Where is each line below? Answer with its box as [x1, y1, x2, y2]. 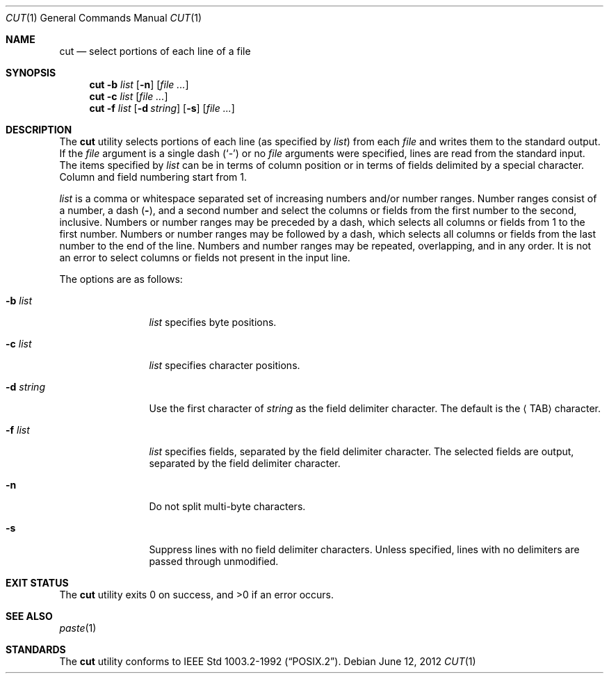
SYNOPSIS [6, 67, 56, 79]
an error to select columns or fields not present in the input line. [59, 252, 350, 263]
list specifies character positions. [149, 359, 300, 371]
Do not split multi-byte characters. [149, 500, 306, 512]
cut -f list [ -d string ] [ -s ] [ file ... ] [89, 102, 235, 114]
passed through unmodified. [149, 555, 279, 567]
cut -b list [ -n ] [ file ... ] [89, 79, 189, 90]
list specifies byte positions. [149, 316, 277, 328]
